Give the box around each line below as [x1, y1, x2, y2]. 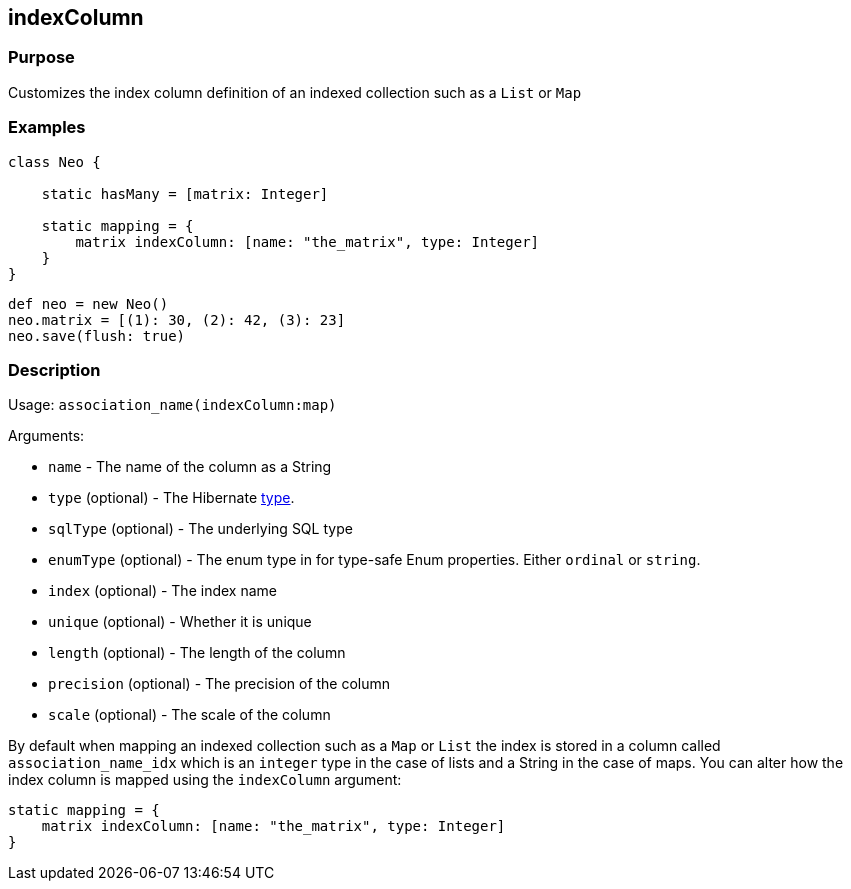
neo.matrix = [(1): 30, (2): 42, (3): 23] [8, 311, 346, 328]
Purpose [8, 47, 75, 68]
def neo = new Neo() [8, 295, 169, 312]
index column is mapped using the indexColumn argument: [8, 771, 402, 789]
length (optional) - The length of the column [48, 644, 346, 662]
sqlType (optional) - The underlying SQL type [48, 520, 353, 538]
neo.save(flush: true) [8, 327, 186, 344]
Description [8, 359, 101, 380]
